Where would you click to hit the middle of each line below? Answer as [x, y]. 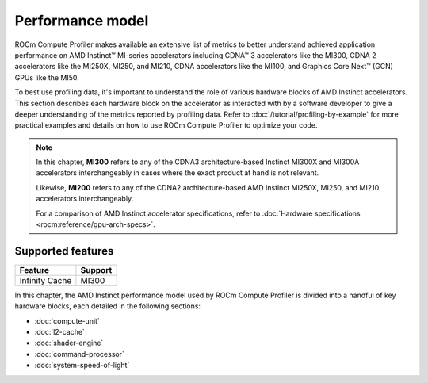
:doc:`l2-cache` [59, 332]
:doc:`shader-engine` [69, 343]
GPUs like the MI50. [47, 77]
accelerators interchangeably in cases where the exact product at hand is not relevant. [178, 173]
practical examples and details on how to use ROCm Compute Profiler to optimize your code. [166, 125]
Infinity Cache [46, 280]
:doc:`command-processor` [79, 354]
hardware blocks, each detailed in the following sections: [108, 306]
